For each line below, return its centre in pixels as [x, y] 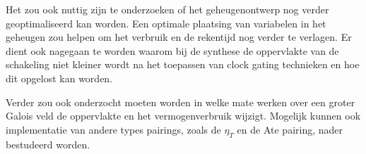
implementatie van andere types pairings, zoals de [113, 129]
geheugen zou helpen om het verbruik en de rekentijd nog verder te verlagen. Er [179, 37]
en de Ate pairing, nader [290, 129]
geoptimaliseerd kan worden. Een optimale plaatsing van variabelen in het [166, 23]
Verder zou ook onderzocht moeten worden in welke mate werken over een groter [181, 102]
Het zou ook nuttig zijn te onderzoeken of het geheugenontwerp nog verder [167, 9]
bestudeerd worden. [48, 144]
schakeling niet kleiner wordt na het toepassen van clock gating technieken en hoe [183, 64]
